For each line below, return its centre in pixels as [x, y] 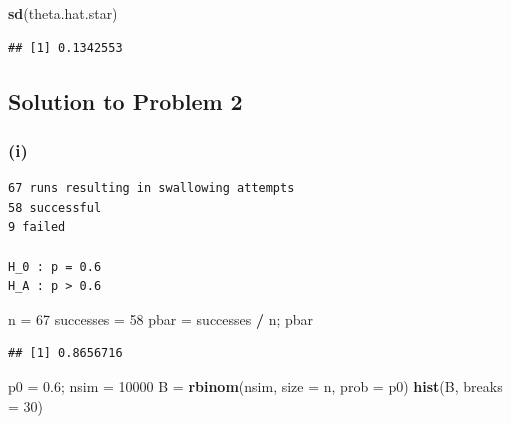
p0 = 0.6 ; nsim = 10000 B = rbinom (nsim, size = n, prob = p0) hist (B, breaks [255, 385]
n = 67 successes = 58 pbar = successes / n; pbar [161, 318]
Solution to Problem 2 [125, 100]
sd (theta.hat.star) [63, 13]
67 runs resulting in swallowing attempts [151, 188]
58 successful [55, 207]
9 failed [37, 227]
